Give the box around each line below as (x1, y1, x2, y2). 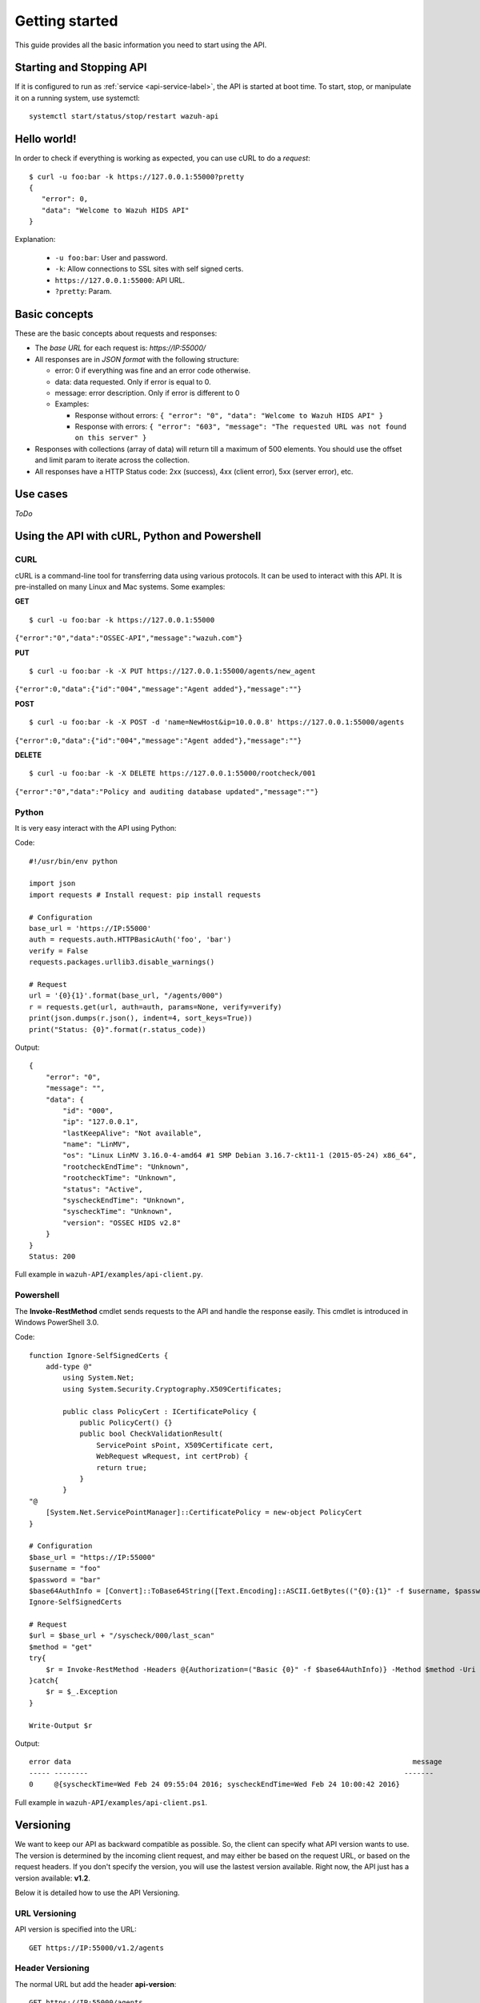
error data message (29, 1757, 443, 1767)
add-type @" (45, 1362, 93, 1372)
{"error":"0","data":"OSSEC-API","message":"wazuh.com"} (14, 634, 243, 643)
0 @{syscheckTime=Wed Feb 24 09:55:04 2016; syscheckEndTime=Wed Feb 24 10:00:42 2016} (29, 1779, 400, 1789)
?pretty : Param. (54, 287, 112, 296)
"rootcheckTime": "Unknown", (62, 1174, 178, 1183)
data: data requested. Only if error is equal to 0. (54, 377, 211, 386)
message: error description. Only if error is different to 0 (54, 388, 240, 397)
